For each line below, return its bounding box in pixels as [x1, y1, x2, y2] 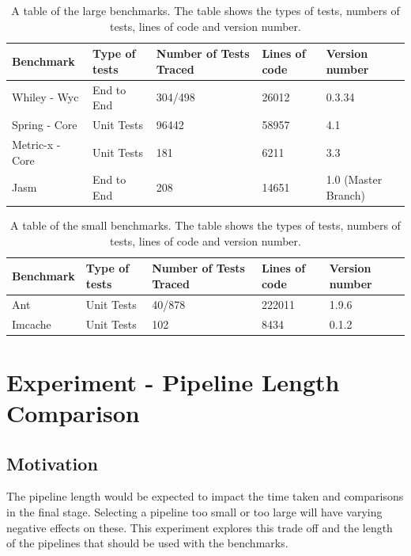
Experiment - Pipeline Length [6, 365, 340, 398]
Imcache [12, 315, 51, 332]
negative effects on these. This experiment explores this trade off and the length [6, 519, 393, 535]
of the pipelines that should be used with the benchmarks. [6, 535, 288, 551]
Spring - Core [12, 116, 77, 133]
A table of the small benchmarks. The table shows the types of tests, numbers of [10, 217, 401, 234]
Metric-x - [12, 135, 61, 152]
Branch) [326, 186, 365, 203]
